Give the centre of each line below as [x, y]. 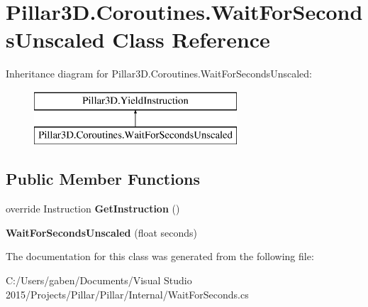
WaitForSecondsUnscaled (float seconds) [102, 232]
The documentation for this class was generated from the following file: [160, 256]
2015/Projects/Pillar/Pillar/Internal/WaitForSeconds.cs [127, 294]
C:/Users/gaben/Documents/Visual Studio [99, 280]
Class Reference [191, 39]
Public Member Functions [103, 179]
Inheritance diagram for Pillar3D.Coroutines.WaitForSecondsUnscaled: [159, 74]
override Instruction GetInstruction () [93, 209]
